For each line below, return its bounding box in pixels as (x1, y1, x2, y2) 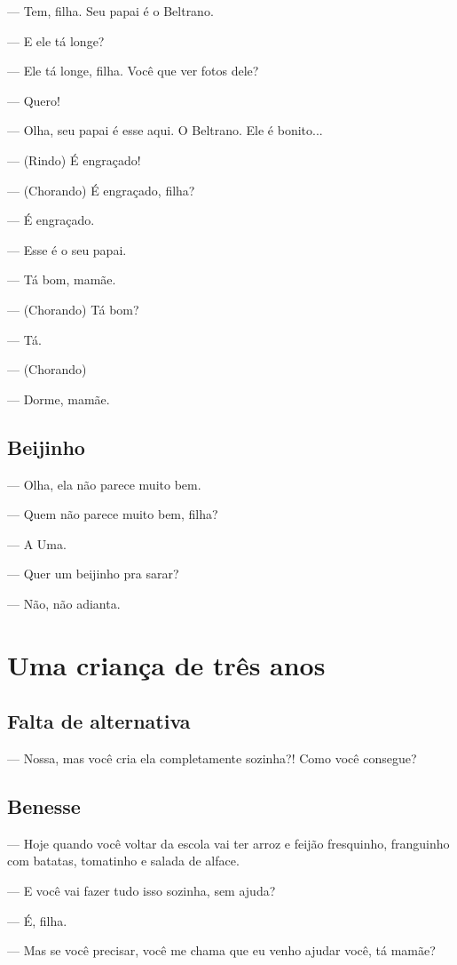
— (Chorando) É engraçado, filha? (7, 180, 195, 199)
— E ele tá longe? (7, 31, 105, 50)
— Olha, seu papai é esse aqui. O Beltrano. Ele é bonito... (7, 121, 323, 140)
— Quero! (7, 91, 60, 109)
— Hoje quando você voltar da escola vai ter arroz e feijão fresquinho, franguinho (7, 833, 450, 852)
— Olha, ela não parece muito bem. (7, 475, 201, 493)
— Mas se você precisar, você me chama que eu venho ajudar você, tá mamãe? (7, 941, 436, 960)
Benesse (7, 793, 81, 820)
